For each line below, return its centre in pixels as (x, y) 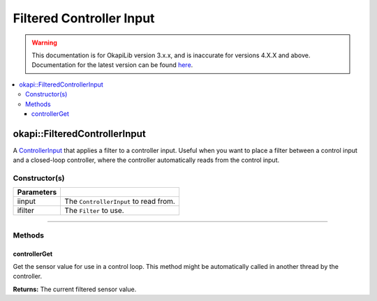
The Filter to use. (95, 211)
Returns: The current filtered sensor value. (75, 289)
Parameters (37, 192)
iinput (27, 201)
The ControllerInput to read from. (120, 201)
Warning (44, 43)
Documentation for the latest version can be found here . (112, 65)
